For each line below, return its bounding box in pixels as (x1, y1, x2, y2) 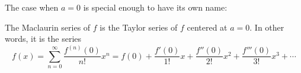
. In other (249, 21, 284, 33)
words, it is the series (5, 32, 82, 45)
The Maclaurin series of (5, 21, 91, 33)
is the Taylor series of (100, 21, 178, 33)
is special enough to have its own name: (83, 1, 228, 13)
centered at (187, 21, 228, 33)
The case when (5, 1, 59, 13)
